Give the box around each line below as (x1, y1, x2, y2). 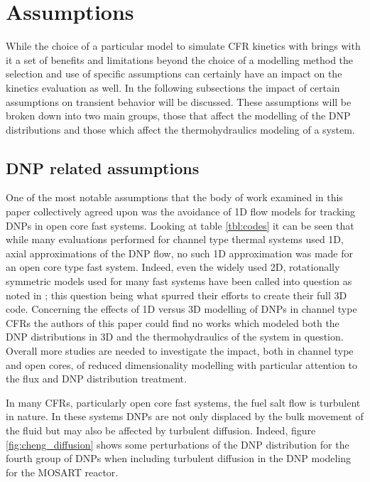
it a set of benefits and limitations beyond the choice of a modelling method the (6, 52, 354, 67)
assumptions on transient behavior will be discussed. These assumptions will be (6, 94, 352, 109)
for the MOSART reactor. (6, 464, 119, 479)
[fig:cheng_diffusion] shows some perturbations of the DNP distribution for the (6, 437, 349, 451)
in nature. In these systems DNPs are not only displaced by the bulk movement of (6, 409, 364, 424)
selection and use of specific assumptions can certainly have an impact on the (6, 66, 342, 81)
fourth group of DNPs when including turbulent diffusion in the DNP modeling (6, 451, 352, 466)
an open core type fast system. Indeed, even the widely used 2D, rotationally (6, 259, 340, 274)
